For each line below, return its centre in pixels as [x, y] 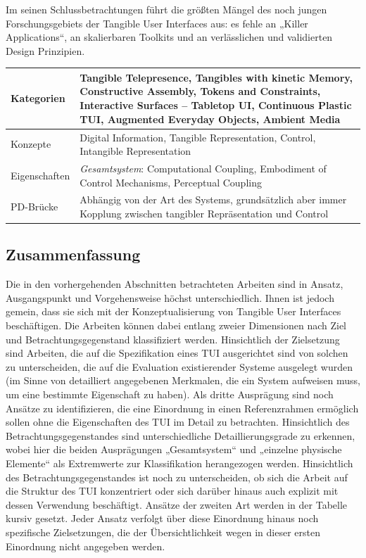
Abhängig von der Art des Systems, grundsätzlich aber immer [213, 199]
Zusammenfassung [73, 254]
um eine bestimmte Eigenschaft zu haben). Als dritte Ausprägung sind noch [170, 394]
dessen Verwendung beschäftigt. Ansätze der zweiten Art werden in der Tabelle [177, 504]
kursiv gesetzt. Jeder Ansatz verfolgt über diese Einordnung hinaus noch [162, 518]
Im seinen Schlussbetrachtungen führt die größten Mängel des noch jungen [166, 9]
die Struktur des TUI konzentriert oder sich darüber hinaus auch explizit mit [172, 491]
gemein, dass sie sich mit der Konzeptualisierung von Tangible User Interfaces [173, 311]
